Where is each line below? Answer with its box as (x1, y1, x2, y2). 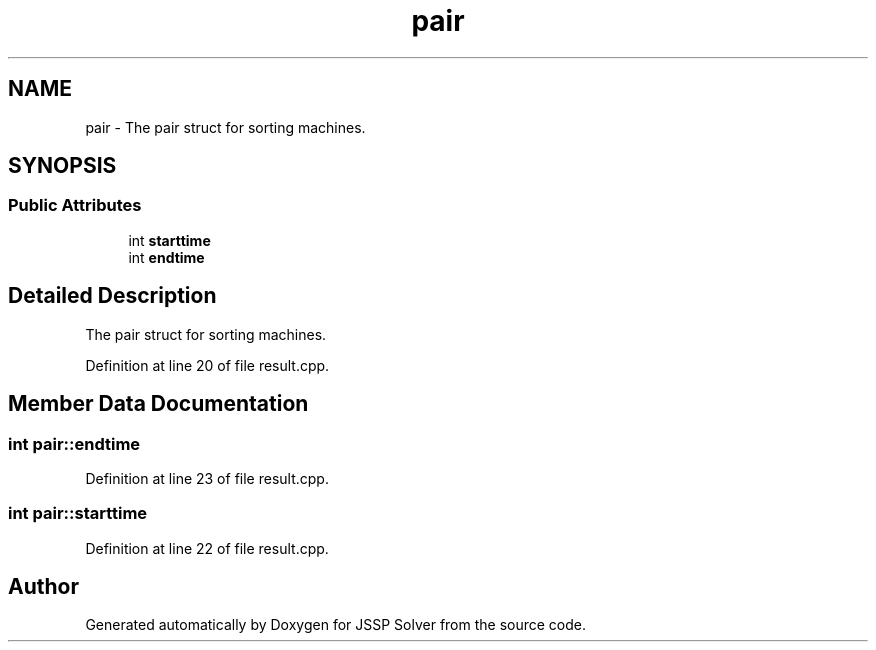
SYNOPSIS (8, 153, 117, 179)
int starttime (128, 231, 211, 249)
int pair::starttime (8, 503, 148, 524)
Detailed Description (8, 283, 217, 309)
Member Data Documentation (8, 391, 309, 417)
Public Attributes (8, 195, 142, 216)
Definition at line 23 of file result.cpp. (85, 469, 329, 487)
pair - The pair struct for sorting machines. (85, 118, 366, 136)
